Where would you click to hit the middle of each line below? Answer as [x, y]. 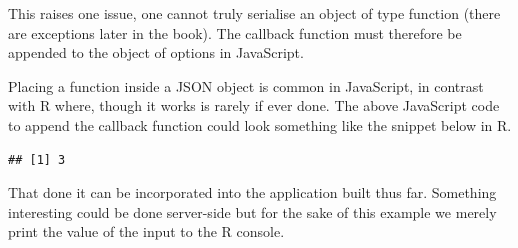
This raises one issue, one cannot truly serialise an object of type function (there [254, 13]
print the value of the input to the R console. [146, 231]
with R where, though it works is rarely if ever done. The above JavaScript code [254, 105]
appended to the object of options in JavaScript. [156, 52]
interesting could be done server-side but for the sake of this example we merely [252, 211]
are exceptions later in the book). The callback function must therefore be [235, 32]
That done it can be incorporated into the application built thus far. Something [252, 192]
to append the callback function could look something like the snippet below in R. [260, 124]
